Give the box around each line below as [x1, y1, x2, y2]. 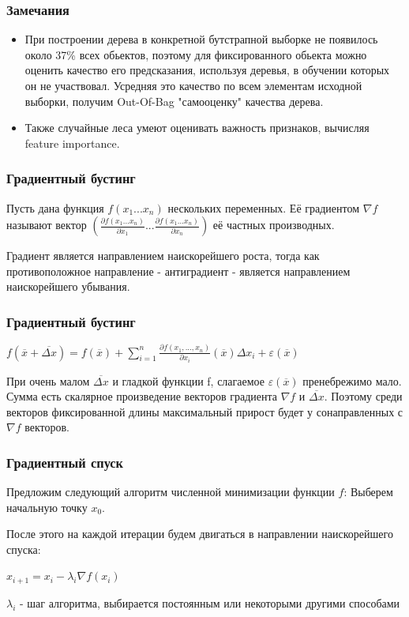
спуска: [6, 540, 41, 557]
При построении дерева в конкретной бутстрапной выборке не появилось [24, 31, 378, 47]
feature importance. [24, 134, 120, 151]
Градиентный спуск [6, 452, 124, 472]
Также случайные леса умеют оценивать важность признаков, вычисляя [24, 119, 370, 136]
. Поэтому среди [324, 388, 403, 404]
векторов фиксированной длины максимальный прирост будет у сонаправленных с [6, 403, 403, 419]
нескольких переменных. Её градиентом [167, 199, 360, 216]
